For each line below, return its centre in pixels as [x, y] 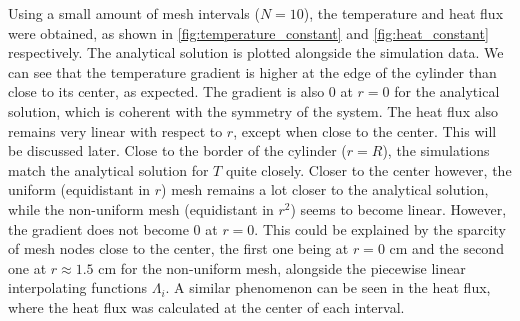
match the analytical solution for [108, 169]
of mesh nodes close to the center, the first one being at [178, 248]
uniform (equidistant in [79, 189]
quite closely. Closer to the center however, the [368, 169]
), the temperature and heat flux [403, 13]
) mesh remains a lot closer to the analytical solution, [325, 189]
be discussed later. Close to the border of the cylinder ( [177, 150]
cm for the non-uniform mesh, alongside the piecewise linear [282, 267]
